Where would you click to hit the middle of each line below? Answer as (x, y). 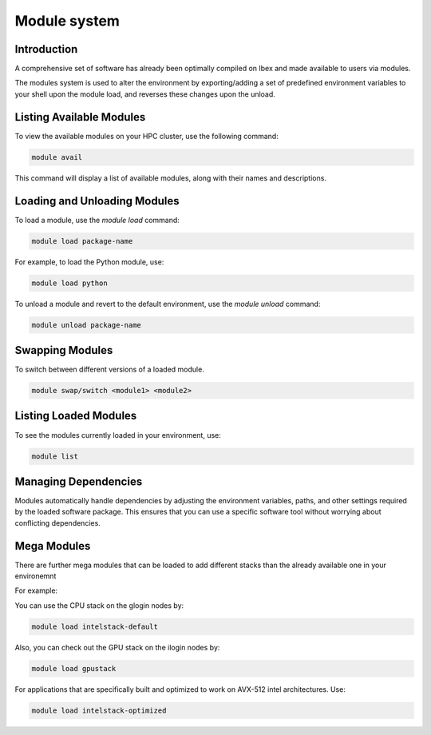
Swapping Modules (64, 350)
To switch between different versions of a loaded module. (110, 369)
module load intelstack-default (95, 626)
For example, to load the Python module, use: (89, 262)
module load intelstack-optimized (99, 710)
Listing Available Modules (80, 117)
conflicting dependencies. (58, 522)
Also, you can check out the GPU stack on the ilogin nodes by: (117, 647)
